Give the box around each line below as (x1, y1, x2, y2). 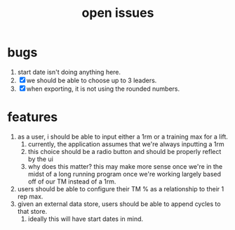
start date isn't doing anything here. (17, 68, 121, 76)
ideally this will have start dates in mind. (27, 215, 144, 223)
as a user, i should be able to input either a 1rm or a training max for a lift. (17, 132, 228, 141)
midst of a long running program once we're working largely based (27, 170, 222, 178)
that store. (17, 207, 48, 215)
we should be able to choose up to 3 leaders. (26, 76, 157, 84)
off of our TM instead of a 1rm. (27, 177, 116, 186)
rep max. (17, 192, 43, 200)
